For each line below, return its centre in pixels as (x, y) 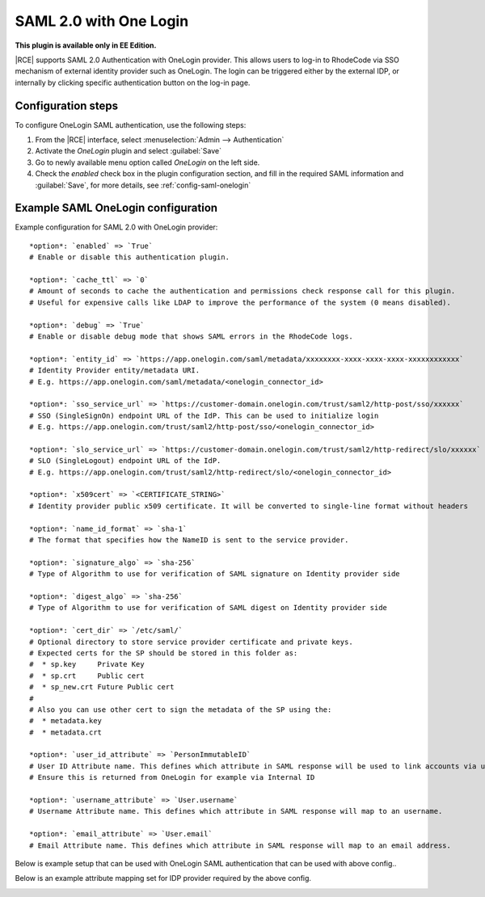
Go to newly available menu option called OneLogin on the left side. (148, 162)
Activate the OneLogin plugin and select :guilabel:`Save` (129, 151)
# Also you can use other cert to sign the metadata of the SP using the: (181, 710)
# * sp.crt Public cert (87, 676)
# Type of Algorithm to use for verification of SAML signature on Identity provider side (215, 574)
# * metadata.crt (66, 732)
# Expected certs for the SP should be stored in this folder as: (164, 653)
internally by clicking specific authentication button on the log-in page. (133, 82)
